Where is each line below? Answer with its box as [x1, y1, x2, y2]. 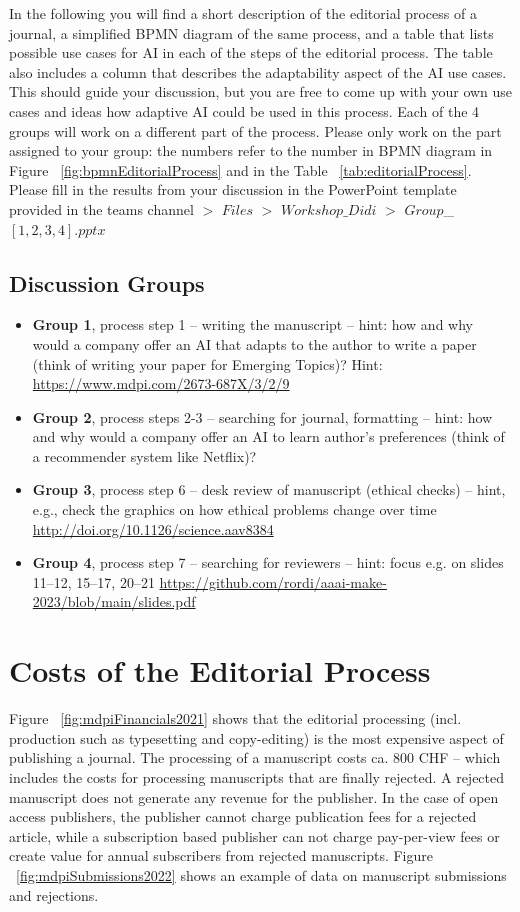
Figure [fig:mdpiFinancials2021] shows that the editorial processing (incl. [9, 708, 462, 729]
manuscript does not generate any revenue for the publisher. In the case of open [9, 786, 499, 807]
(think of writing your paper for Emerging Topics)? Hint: [32, 353, 383, 374]
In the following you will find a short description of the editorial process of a [9, 3, 477, 23]
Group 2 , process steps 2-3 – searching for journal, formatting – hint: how [32, 406, 493, 427]
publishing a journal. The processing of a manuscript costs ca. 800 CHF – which [9, 747, 501, 768]
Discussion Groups [9, 267, 205, 298]
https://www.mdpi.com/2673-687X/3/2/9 [32, 373, 290, 394]
